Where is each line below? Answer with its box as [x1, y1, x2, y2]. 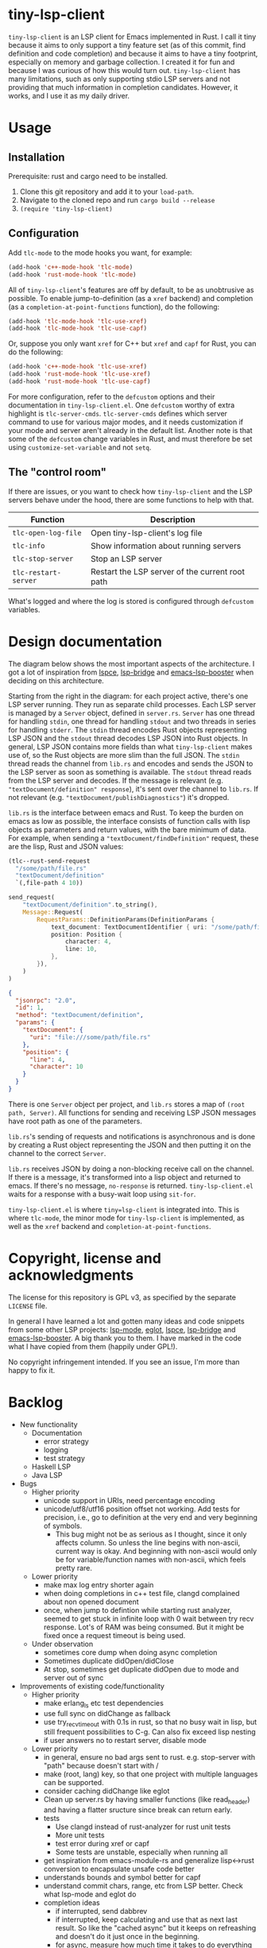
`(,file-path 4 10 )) [15, 879, 83, 887]
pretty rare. [55, 1563, 93, 1572]
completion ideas [43, 1898, 101, 1907]
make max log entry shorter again [43, 1579, 154, 1590]
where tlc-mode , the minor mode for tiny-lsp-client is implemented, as [8, 1213, 245, 1223]
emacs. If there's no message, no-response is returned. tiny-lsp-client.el [8, 1181, 254, 1190]
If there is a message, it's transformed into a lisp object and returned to [8, 1172, 241, 1181]
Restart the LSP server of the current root [90, 566, 245, 577]
